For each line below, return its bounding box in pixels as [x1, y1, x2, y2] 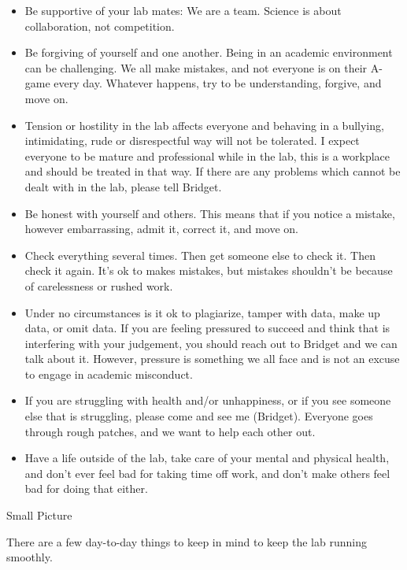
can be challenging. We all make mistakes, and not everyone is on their [24, 59, 368, 76]
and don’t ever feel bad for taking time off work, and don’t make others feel [24, 465, 390, 481]
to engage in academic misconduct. [24, 365, 193, 382]
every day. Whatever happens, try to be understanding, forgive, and [54, 75, 382, 91]
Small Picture [6, 507, 72, 524]
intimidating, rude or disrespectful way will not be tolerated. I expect [24, 132, 360, 149]
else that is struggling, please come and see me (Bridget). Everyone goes [24, 408, 373, 424]
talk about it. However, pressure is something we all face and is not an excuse [24, 350, 400, 367]
